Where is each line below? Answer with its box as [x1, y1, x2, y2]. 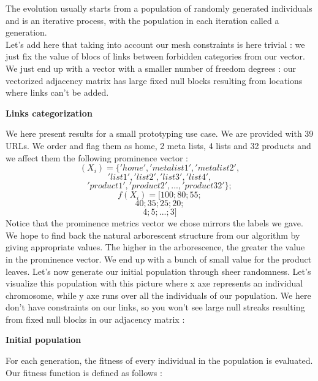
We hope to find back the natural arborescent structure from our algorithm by [6, 228, 300, 241]
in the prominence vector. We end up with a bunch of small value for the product [6, 252, 312, 265]
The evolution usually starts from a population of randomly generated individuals [6, 2, 312, 14]
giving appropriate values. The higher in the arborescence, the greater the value [6, 241, 305, 253]
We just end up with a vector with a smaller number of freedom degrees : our [6, 61, 297, 74]
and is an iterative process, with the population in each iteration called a [6, 13, 279, 26]
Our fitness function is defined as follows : [6, 366, 162, 379]
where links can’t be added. [6, 86, 109, 99]
